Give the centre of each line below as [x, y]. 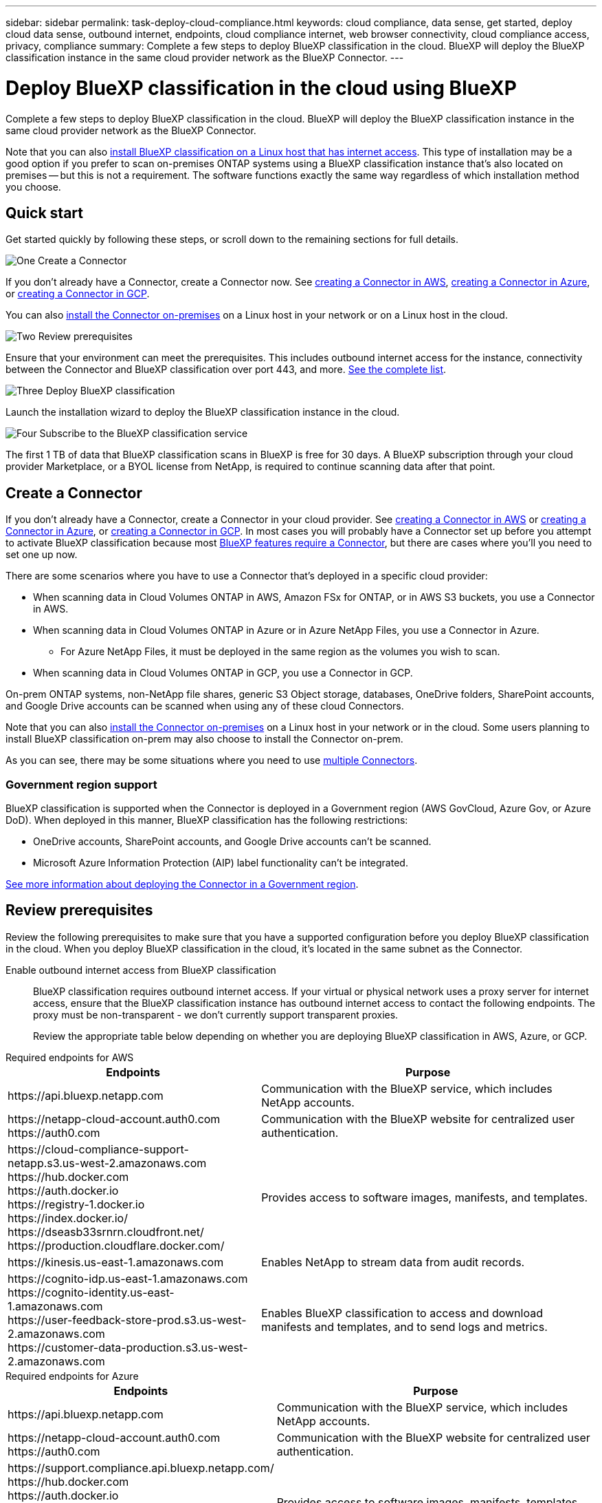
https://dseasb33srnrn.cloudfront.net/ [106, 1232]
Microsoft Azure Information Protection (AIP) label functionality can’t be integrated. [221, 862]
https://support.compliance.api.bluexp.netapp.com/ [141, 1468]
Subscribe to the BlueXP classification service [144, 434]
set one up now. [42, 555]
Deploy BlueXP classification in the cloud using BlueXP [261, 88]
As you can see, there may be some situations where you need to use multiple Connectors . [212, 760]
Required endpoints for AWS [70, 1057]
